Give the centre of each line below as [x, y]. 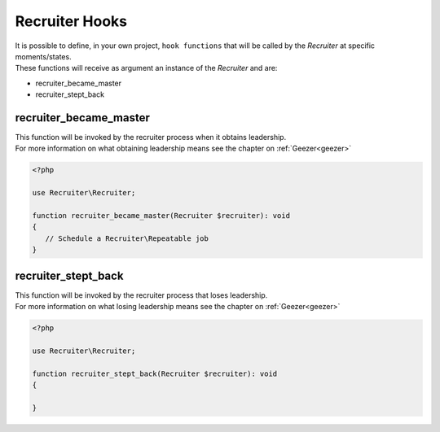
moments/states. [44, 56]
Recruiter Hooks [71, 21]
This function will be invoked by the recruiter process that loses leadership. [141, 295]
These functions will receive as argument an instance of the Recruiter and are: [146, 68]
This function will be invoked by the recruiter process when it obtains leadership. [151, 137]
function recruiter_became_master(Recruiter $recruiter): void [161, 215]
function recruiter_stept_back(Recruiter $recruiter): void [155, 373]
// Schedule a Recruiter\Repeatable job [127, 238]
